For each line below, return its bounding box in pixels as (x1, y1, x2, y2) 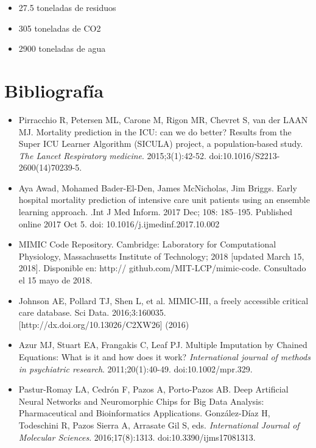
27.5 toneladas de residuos (18, 1, 116, 13)
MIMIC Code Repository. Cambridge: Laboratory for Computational (18, 238, 276, 251)
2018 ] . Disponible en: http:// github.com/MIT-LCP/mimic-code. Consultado (18, 261, 306, 274)
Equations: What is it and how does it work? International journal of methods (18, 350, 311, 363)
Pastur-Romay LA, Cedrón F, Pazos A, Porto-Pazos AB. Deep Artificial (18, 383, 289, 396)
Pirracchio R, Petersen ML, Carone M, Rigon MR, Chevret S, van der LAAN (18, 113, 308, 126)
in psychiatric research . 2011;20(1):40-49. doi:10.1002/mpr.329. (18, 362, 253, 375)
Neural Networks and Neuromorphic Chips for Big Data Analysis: (18, 394, 264, 407)
